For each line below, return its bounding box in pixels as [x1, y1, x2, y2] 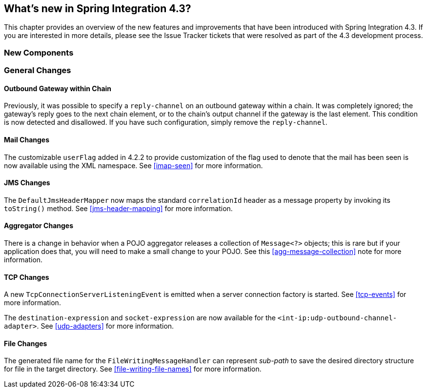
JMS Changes [4, 178, 50, 187]
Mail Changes [4, 136, 50, 144]
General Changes [4, 65, 71, 76]
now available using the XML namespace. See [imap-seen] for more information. [4, 161, 263, 170]
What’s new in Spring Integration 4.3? [4, 2, 191, 15]
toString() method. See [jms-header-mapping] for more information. [4, 204, 233, 213]
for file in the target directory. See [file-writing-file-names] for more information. [4, 365, 262, 373]
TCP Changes [4, 273, 49, 281]
